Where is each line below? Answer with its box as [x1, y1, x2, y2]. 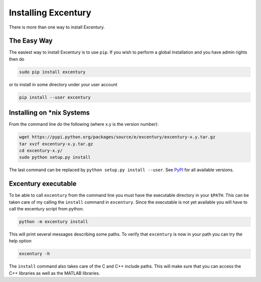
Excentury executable [9, 179, 77, 188]
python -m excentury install [19, 219, 88, 224]
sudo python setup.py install [19, 155, 91, 160]
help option [9, 238, 31, 244]
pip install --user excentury [19, 94, 91, 100]
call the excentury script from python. [9, 206, 84, 212]
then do [9, 56, 25, 62]
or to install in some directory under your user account [9, 81, 118, 87]
